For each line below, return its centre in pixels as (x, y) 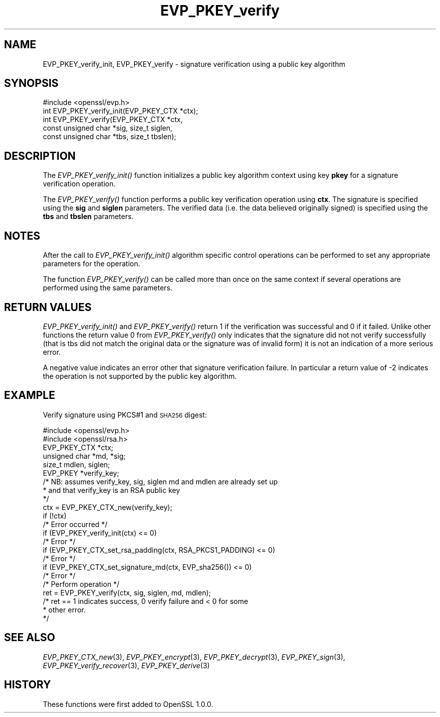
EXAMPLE (30, 395)
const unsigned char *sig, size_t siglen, (108, 128)
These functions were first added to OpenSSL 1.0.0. (128, 704)
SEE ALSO (30, 638)
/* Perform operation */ (81, 584)
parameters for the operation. (91, 264)
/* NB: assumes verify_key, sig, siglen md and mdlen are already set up (160, 481)
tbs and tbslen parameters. (88, 217)
